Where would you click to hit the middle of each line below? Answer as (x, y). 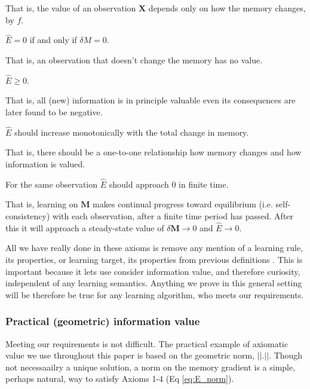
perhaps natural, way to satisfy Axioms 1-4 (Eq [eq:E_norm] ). (120, 379)
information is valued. (45, 164)
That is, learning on (42, 204)
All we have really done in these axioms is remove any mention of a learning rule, (154, 248)
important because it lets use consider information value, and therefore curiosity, (153, 271)
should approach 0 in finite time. (169, 184)
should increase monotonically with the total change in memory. (132, 132)
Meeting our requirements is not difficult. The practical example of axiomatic (147, 343)
